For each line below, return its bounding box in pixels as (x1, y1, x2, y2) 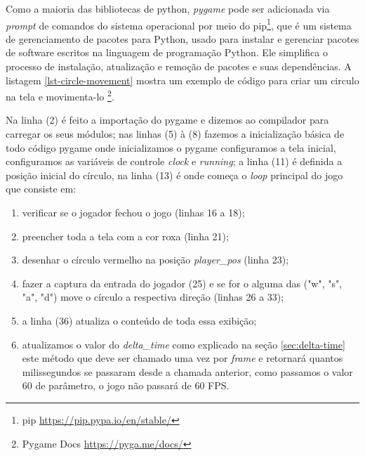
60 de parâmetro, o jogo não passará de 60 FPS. (22, 378, 230, 393)
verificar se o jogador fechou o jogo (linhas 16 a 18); (22, 205, 245, 220)
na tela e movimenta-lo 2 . (6, 87, 114, 103)
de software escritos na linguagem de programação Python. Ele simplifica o (6, 45, 328, 60)
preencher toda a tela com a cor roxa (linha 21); (22, 228, 229, 243)
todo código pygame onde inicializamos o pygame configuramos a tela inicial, (6, 140, 336, 155)
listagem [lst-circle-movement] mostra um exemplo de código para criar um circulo (6, 72, 359, 87)
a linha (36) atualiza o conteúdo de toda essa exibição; (22, 313, 257, 327)
